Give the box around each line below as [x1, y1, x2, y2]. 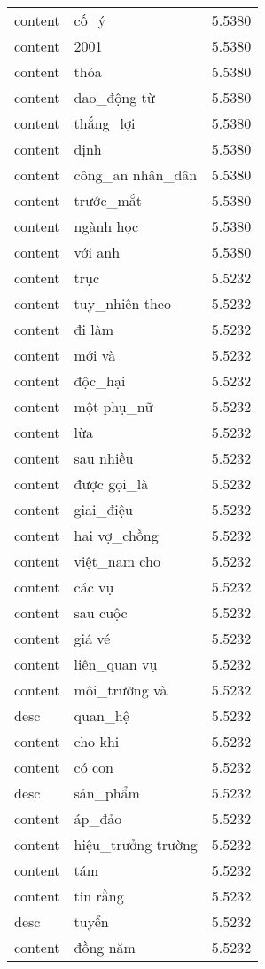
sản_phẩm [74, 782, 140, 803]
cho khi [74, 731, 120, 751]
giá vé [74, 628, 111, 648]
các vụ [74, 576, 114, 597]
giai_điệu [74, 499, 133, 520]
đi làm [74, 319, 114, 339]
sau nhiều [74, 448, 134, 468]
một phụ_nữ [74, 396, 153, 417]
